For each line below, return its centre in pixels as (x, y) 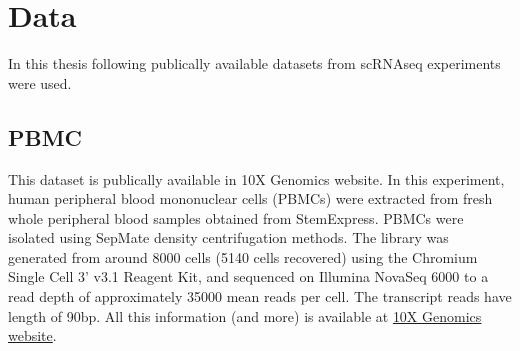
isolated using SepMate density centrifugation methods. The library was (228, 237)
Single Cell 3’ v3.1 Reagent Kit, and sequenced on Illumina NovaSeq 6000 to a (248, 276)
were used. (40, 82)
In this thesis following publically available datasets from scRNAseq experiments (254, 63)
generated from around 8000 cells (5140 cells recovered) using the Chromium (243, 256)
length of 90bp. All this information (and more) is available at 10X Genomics (245, 315)
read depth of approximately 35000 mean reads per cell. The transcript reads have (260, 296)
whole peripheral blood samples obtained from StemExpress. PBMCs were (236, 217)
